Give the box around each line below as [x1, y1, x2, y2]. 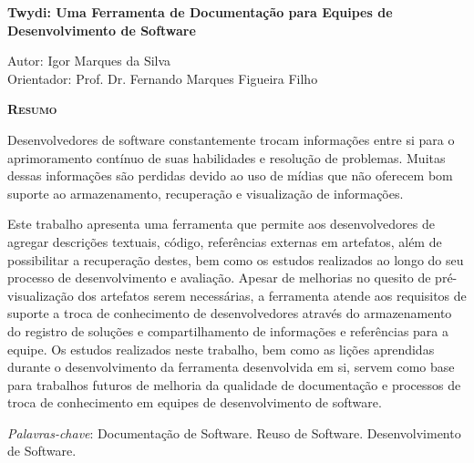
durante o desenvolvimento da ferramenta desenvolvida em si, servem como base [7, 357, 455, 376]
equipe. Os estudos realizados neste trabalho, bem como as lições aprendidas [7, 339, 435, 358]
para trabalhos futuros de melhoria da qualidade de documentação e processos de [7, 375, 461, 394]
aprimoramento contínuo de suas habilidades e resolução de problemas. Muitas [7, 148, 446, 167]
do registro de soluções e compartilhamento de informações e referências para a [7, 321, 448, 340]
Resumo [7, 99, 57, 118]
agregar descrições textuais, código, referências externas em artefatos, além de [7, 231, 442, 251]
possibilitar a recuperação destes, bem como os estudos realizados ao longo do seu [7, 250, 464, 269]
